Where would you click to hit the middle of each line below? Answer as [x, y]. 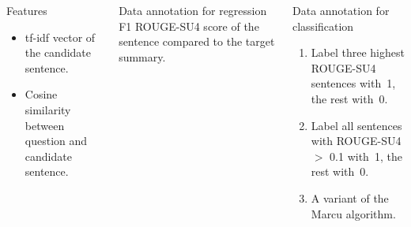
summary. [142, 56]
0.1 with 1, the [366, 156]
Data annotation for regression [193, 10]
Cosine [41, 94]
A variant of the [350, 197]
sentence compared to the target [197, 41]
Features [27, 10]
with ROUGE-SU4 [356, 141]
